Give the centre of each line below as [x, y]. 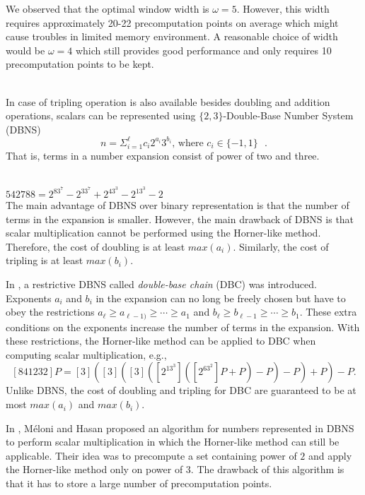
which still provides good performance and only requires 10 [203, 50]
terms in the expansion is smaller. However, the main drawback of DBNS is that [180, 219]
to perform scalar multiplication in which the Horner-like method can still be [173, 442]
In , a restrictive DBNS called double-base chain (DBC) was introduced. [161, 284]
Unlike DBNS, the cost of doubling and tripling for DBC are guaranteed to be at [181, 390]
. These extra [328, 312]
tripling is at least [45, 260]
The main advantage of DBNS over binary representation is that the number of [178, 205]
